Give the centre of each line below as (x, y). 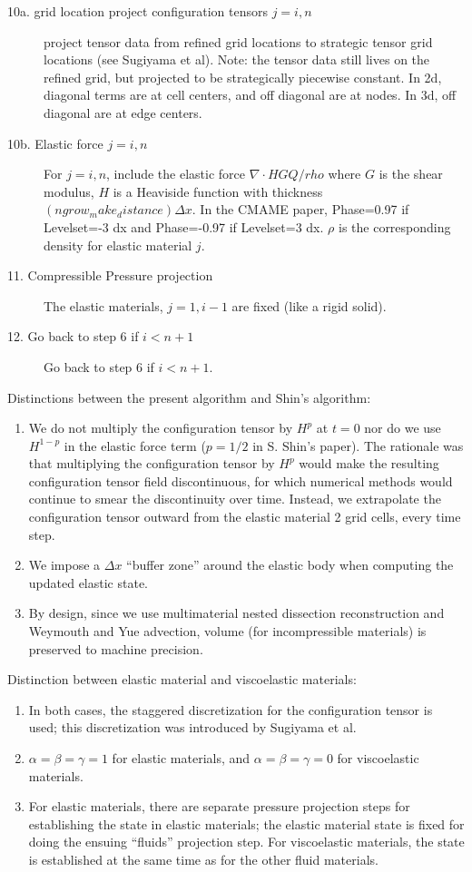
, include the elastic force (176, 174)
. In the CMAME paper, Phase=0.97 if (300, 209)
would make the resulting (369, 463)
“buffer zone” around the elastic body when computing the (290, 565)
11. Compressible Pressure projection (110, 275)
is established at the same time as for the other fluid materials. (203, 859)
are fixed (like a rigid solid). (309, 305)
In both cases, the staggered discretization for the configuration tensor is (231, 709)
